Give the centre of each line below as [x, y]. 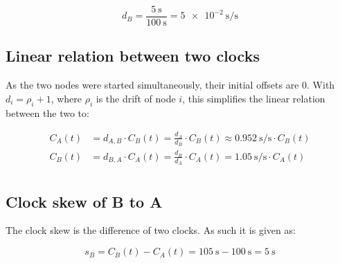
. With [321, 85]
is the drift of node [136, 98]
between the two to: [47, 112]
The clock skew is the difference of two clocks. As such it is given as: [151, 230]
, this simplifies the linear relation [254, 98]
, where [66, 98]
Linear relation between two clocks [133, 56]
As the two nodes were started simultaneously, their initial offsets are [152, 85]
